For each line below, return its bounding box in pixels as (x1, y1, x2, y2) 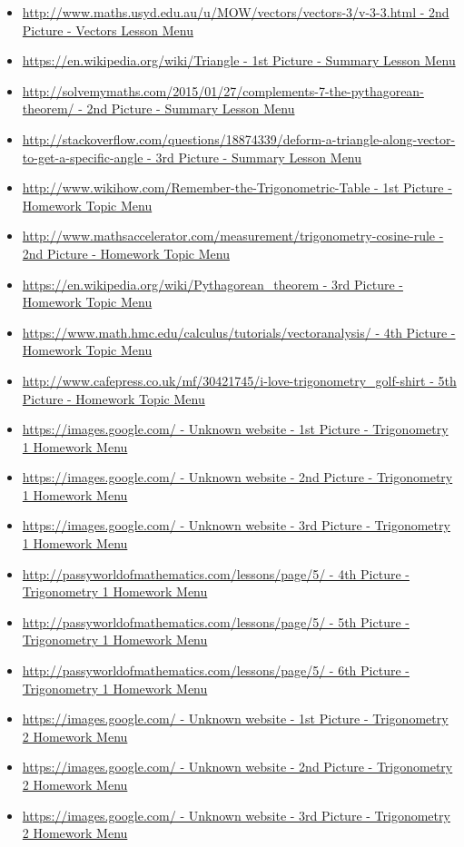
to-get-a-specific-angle (22, 147, 143, 166)
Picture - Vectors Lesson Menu (22, 20, 193, 39)
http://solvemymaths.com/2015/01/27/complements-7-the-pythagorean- (22, 81, 424, 100)
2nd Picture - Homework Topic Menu (22, 243, 230, 262)
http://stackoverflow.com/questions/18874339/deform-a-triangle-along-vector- (22, 129, 456, 148)
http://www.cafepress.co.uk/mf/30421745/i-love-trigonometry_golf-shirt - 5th (22, 370, 457, 389)
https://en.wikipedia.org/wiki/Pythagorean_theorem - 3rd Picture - (22, 274, 403, 293)
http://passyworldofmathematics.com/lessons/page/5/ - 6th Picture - (22, 661, 410, 680)
